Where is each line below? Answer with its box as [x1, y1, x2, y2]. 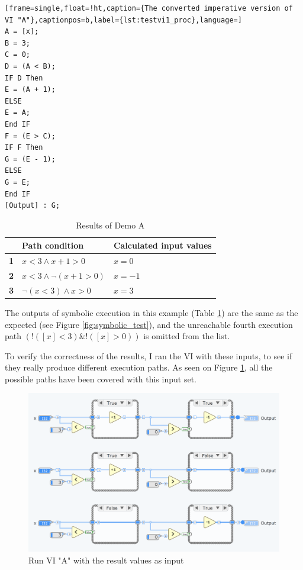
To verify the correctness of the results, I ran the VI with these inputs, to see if [5, 349, 292, 362]
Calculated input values [113, 239, 212, 252]
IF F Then [5, 143, 43, 152]
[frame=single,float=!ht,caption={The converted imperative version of [5, 4, 293, 12]
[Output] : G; [5, 201, 60, 210]
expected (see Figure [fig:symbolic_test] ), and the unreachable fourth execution [5, 318, 293, 330]
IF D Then [5, 73, 43, 82]
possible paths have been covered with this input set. [5, 372, 196, 385]
